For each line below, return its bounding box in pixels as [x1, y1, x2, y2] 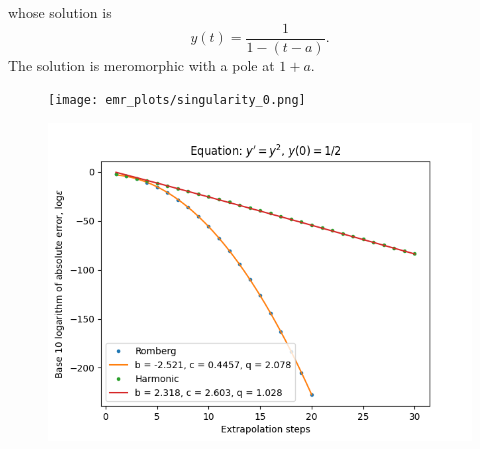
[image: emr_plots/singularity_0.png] [48, 93, 306, 108]
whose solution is [8, 2, 112, 22]
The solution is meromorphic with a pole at [8, 54, 275, 75]
